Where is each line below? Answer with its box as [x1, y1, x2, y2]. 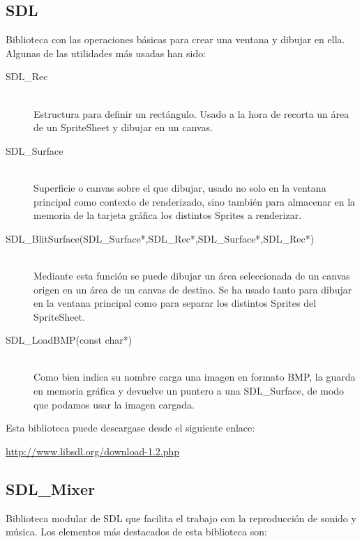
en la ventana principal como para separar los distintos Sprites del [33, 296, 317, 310]
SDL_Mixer [6, 478, 96, 499]
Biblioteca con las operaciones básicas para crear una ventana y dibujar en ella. [6, 32, 345, 47]
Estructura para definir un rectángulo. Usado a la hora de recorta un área [33, 106, 349, 121]
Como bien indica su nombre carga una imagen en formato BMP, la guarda [33, 369, 356, 384]
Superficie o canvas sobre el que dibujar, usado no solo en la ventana [33, 180, 326, 195]
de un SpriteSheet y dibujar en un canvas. [33, 120, 213, 135]
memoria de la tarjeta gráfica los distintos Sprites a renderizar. [33, 208, 302, 222]
